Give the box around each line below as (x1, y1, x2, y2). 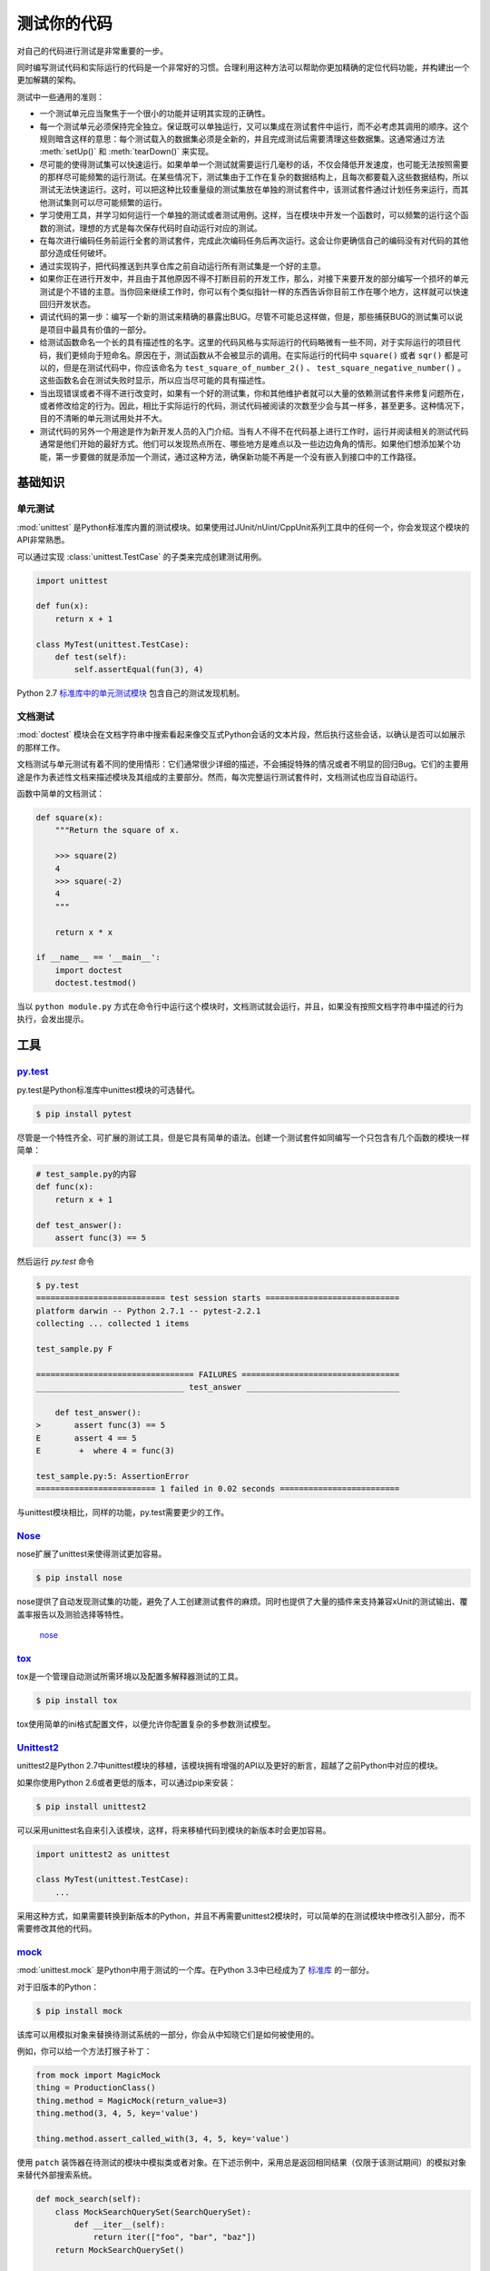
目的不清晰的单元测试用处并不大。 (39, 413, 167, 424)
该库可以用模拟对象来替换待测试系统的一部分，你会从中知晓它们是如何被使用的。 (16, 2028, 319, 2039)
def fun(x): (35, 600, 90, 611)
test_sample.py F (35, 1344, 113, 1354)
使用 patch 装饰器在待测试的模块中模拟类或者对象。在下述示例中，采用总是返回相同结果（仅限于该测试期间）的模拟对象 (16, 2157, 467, 2167)
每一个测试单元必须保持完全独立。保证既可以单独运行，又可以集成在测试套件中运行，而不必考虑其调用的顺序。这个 (39, 121, 469, 132)
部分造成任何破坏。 (39, 248, 112, 259)
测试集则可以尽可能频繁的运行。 (46, 196, 167, 208)
